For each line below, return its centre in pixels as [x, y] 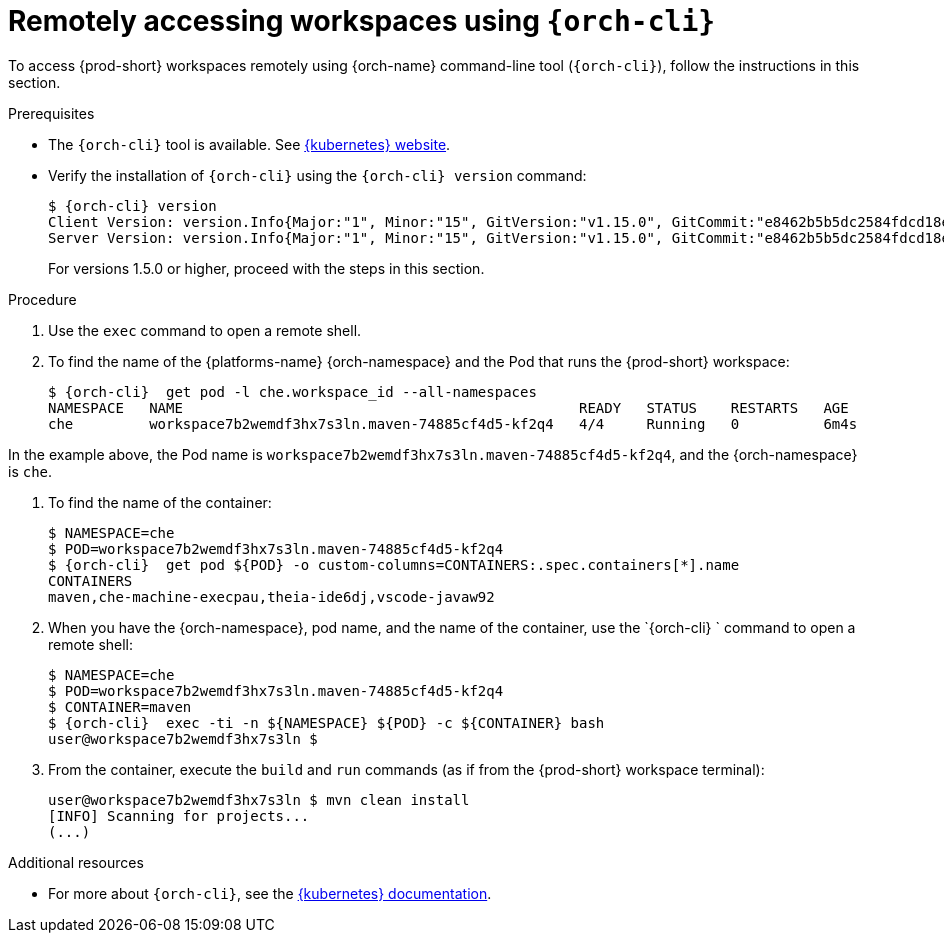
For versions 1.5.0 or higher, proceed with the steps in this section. [266, 268]
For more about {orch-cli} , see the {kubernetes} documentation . [270, 893]
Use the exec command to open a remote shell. [205, 330]
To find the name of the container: [160, 502]
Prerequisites [51, 113]
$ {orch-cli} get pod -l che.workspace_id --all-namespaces [292, 391]
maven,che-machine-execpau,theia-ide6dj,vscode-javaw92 [271, 596]
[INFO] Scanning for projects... [179, 815]
